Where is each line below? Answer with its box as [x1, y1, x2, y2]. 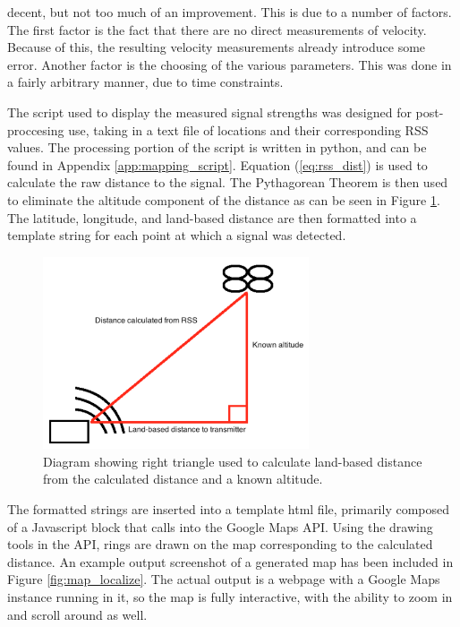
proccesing [7, 120, 64, 139]
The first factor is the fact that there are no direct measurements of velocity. [7, 20, 427, 39]
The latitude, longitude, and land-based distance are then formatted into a [7, 208, 417, 227]
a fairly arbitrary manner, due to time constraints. [7, 73, 284, 91]
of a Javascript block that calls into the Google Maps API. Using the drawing [7, 517, 433, 536]
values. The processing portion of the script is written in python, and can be [7, 138, 427, 157]
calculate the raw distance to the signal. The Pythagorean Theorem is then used [7, 173, 448, 192]
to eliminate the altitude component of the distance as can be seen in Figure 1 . [7, 190, 440, 209]
